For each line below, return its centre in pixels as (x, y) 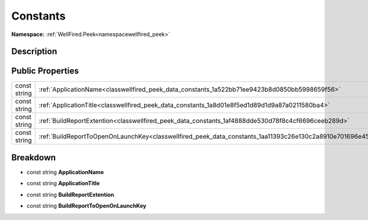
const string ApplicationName (65, 172)
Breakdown (34, 157)
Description (34, 52)
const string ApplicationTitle (63, 183)
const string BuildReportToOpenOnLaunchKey (86, 206)
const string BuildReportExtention (71, 194)
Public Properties (45, 71)
